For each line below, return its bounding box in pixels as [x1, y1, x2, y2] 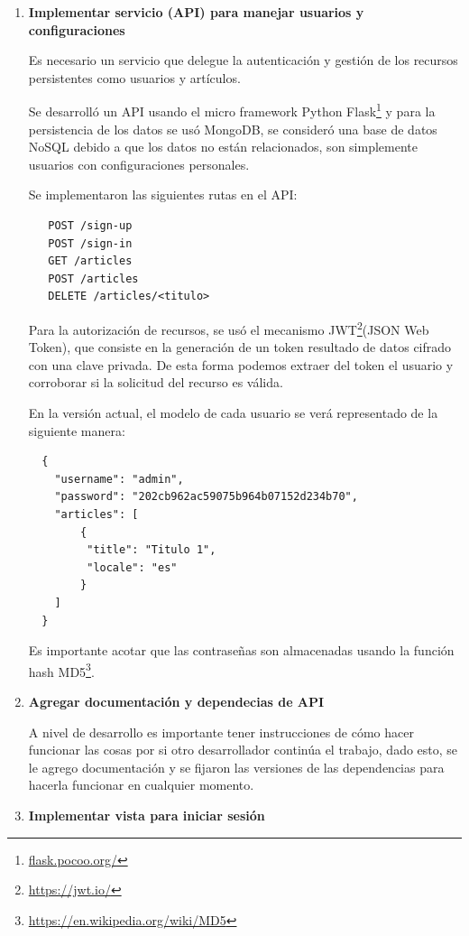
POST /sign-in [48, 236, 133, 250]
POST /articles [48, 272, 139, 285]
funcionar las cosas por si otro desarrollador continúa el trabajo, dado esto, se [28, 740, 458, 759]
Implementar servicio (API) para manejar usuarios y [28, 3, 364, 21]
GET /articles [48, 255, 133, 268]
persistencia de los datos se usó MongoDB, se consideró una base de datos [28, 119, 437, 138]
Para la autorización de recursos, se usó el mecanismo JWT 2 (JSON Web [28, 317, 429, 338]
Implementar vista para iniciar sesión [28, 805, 265, 824]
